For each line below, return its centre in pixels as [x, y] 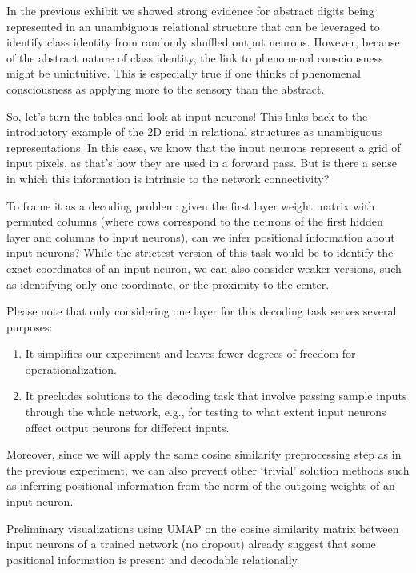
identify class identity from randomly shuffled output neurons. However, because [203, 42]
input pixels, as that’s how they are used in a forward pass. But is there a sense [202, 163]
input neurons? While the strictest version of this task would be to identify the [200, 252]
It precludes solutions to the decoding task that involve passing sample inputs [216, 396]
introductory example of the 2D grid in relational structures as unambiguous [194, 132]
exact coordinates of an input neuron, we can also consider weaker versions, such [204, 268]
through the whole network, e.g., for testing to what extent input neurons [206, 412]
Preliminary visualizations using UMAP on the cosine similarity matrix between [203, 528]
